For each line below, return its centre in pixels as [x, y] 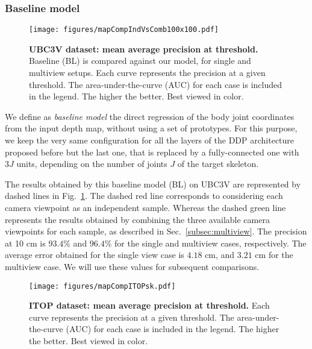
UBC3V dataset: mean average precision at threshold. [144, 49]
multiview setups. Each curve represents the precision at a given [147, 73]
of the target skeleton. [218, 164]
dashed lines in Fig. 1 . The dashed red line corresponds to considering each [144, 196]
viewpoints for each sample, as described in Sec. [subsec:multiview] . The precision [156, 231]
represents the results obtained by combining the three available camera [137, 219]
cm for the [274, 255]
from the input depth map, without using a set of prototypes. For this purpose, [151, 128]
